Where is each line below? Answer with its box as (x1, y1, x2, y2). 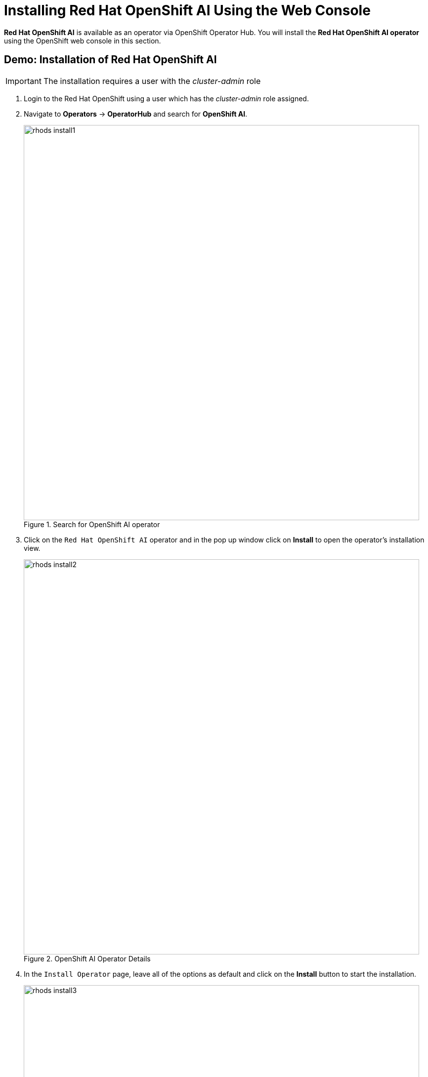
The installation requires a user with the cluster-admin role (43, 76, 261, 86)
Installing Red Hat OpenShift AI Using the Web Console (4, 2, 371, 19)
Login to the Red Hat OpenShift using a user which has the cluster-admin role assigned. (24, 94, 309, 103)
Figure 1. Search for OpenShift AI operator (24, 520, 160, 529)
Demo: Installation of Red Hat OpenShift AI (4, 53, 217, 66)
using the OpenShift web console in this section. (4, 36, 161, 45)
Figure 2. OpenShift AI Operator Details (24, 954, 151, 963)
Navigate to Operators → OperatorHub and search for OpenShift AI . (24, 109, 248, 118)
